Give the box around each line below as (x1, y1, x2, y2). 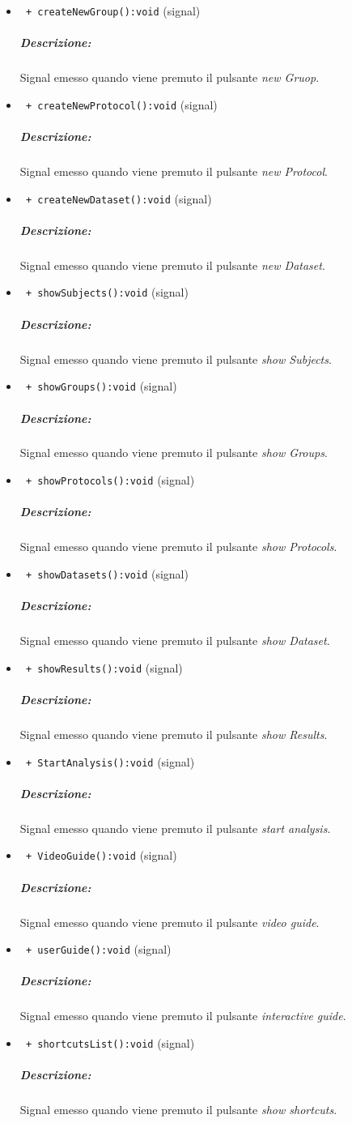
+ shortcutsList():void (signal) (25, 1034, 195, 1051)
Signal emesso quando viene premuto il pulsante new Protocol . (19, 163, 328, 180)
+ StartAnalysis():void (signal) (25, 753, 195, 770)
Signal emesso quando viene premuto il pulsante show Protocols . (19, 538, 337, 555)
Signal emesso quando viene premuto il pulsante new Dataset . (19, 256, 325, 273)
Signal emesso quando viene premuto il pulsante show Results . (19, 725, 328, 742)
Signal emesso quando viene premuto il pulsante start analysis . (19, 819, 331, 836)
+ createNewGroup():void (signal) (25, 2, 201, 19)
